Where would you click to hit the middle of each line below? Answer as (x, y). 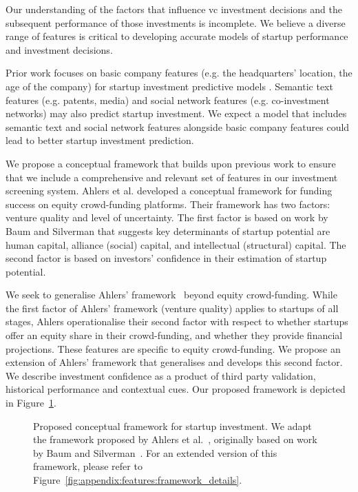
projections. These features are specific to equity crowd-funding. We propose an (173, 348)
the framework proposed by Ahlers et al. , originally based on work (175, 439)
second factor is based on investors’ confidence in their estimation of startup (166, 258)
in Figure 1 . (31, 403)
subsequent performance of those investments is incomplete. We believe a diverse (176, 22)
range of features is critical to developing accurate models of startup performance (177, 36)
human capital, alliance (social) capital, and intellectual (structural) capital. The (176, 244)
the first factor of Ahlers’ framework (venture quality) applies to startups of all (172, 308)
